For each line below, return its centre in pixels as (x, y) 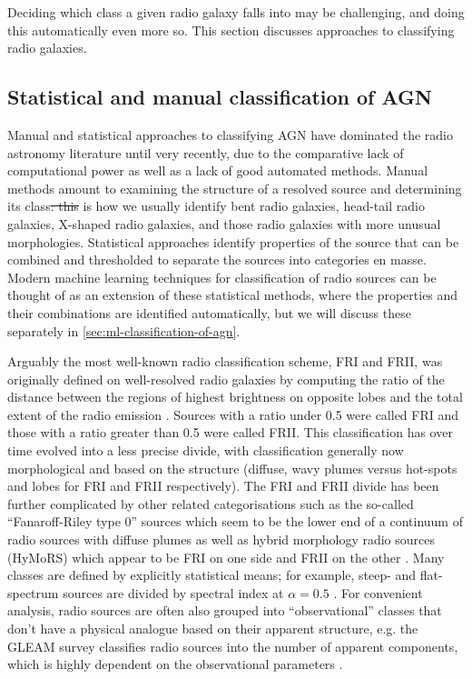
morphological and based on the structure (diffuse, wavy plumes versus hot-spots (232, 468)
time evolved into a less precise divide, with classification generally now (206, 450)
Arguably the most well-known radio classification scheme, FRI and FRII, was (225, 361)
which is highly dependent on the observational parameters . (175, 664)
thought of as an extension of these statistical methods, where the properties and (233, 295)
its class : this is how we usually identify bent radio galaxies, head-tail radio (216, 206)
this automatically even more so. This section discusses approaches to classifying (231, 30)
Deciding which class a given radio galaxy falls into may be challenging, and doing (236, 12)
